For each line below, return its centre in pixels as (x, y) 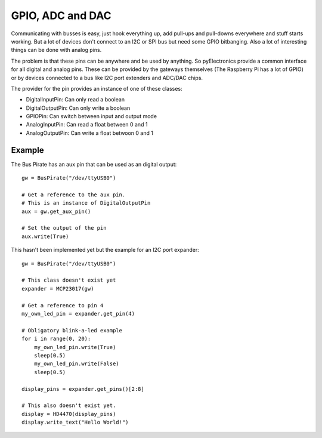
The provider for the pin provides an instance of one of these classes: (97, 88)
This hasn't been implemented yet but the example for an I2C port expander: (105, 250)
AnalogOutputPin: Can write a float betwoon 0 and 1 (89, 133)
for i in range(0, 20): (56, 339)
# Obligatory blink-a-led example (72, 330)
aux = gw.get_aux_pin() (56, 211)
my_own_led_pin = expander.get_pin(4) (78, 314)
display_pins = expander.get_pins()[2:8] (83, 389)
